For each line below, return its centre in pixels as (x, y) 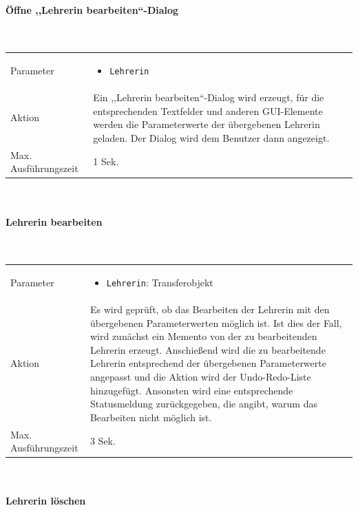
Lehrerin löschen (46, 501)
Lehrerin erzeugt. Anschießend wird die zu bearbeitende (208, 349)
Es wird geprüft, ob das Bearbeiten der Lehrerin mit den (210, 309)
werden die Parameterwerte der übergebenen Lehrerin (207, 124)
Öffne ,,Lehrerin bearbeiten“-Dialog (92, 9)
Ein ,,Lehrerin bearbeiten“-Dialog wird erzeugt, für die (209, 97)
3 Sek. (103, 441)
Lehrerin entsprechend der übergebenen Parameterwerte (208, 363)
